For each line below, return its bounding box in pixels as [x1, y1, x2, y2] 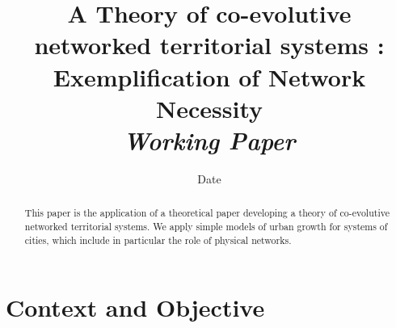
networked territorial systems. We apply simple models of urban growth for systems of [24, 219, 388, 233]
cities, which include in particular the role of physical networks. [24, 233, 292, 246]
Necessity [156, 91, 263, 124]
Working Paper [123, 123, 296, 157]
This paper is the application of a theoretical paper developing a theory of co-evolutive [24, 206, 390, 220]
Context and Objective [6, 291, 265, 324]
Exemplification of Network [53, 60, 366, 93]
